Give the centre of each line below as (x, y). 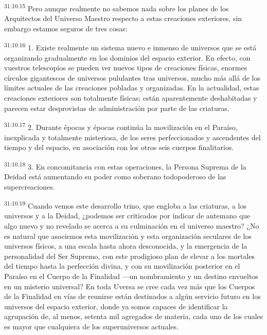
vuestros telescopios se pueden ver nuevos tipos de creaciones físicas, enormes (126, 68)
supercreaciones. (30, 186)
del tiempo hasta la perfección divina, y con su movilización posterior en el (122, 266)
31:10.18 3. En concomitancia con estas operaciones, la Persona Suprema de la (125, 165)
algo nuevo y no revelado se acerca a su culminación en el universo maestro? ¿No (132, 225)
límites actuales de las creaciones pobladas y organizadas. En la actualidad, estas (132, 88)
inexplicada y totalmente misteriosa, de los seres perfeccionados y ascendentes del (132, 137)
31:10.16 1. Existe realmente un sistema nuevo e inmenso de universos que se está (130, 47)
